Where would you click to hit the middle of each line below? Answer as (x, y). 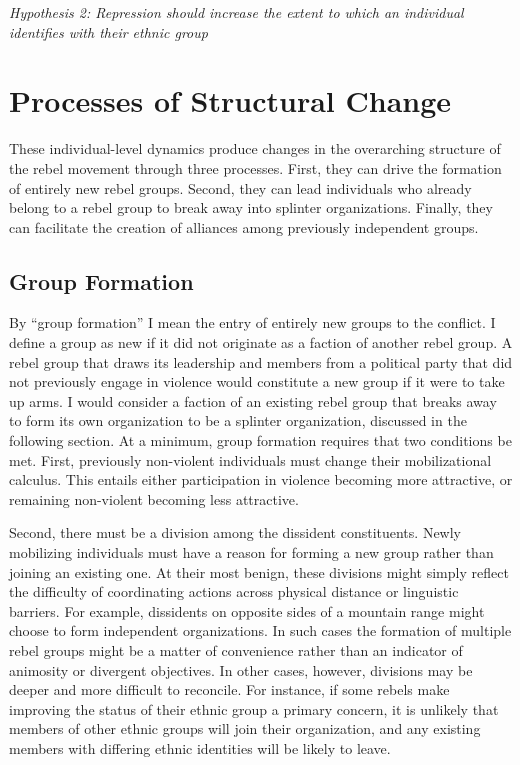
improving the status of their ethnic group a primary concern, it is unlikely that (254, 708)
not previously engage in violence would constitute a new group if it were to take (257, 381)
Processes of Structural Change (230, 100)
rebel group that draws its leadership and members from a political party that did (261, 361)
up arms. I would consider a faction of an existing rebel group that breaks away (253, 400)
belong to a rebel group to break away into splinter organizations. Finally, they (251, 207)
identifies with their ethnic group (108, 31)
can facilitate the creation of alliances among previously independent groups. (244, 226)
